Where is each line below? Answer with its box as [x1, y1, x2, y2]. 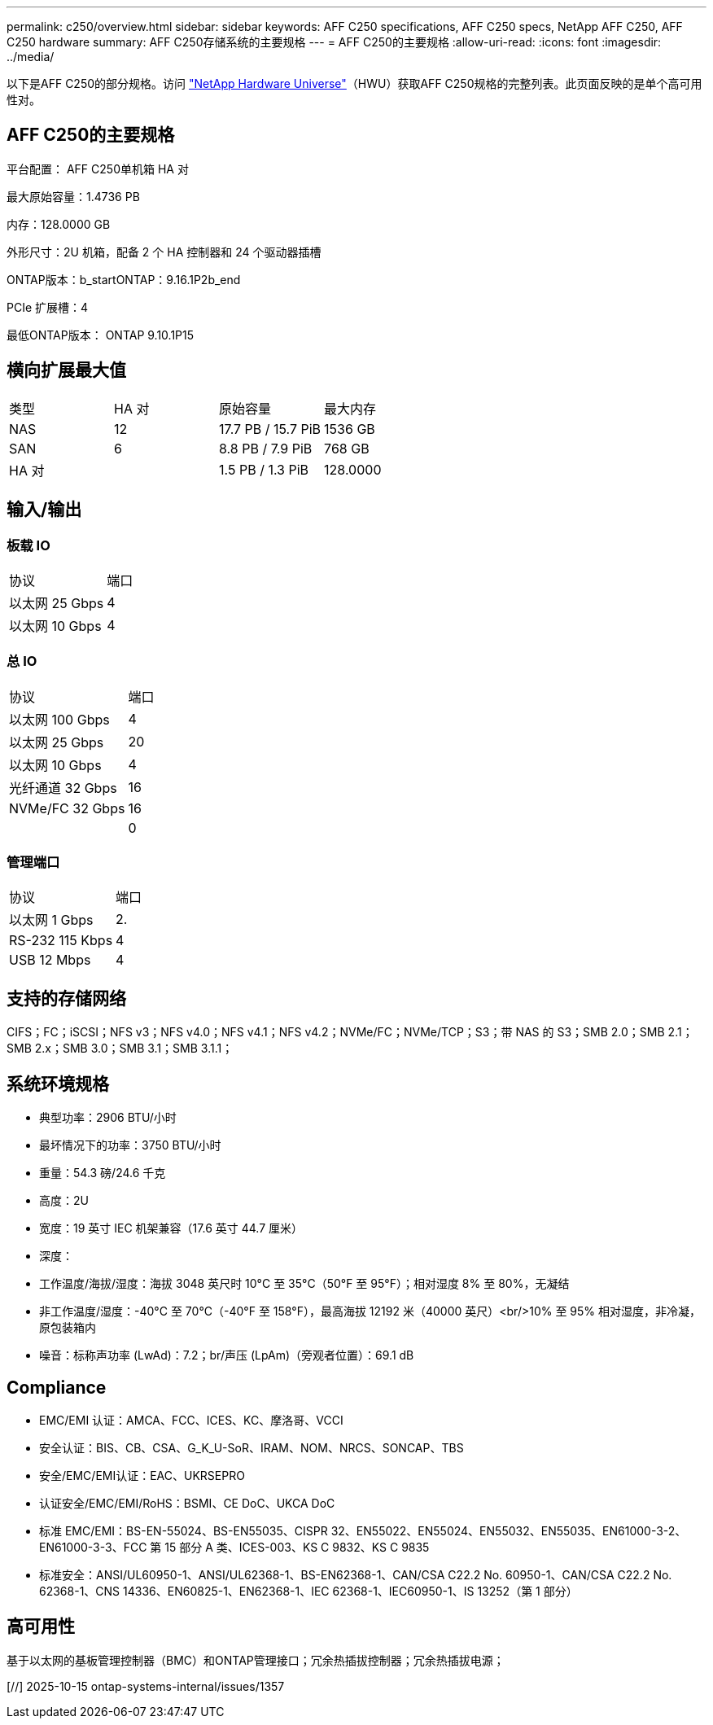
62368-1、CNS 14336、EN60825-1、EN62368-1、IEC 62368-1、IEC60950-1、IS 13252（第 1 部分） [39, 1583, 578, 1598]
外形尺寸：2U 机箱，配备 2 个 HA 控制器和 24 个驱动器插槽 [7, 244, 322, 259]
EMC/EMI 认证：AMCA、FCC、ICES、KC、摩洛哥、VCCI [39, 1412, 343, 1427]
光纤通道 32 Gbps [9, 779, 117, 796]
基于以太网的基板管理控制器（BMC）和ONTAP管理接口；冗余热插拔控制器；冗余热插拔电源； [7, 1653, 505, 1667]
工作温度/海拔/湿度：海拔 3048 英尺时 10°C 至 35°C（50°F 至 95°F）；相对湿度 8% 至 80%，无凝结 [39, 1276, 570, 1291]
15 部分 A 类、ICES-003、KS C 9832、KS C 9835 [164, 1539, 430, 1554]
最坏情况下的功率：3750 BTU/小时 [39, 1138, 221, 1153]
